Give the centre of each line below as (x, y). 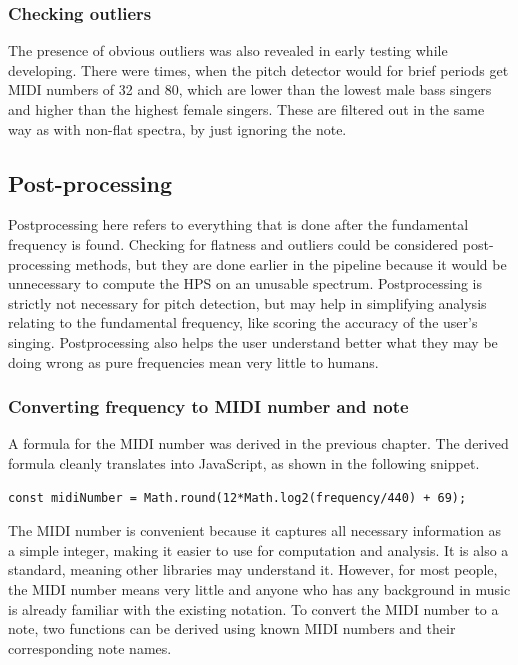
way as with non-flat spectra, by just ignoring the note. (177, 128)
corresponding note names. (90, 647)
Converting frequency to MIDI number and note (208, 406)
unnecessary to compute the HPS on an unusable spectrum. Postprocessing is (245, 283)
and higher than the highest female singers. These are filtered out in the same (246, 109)
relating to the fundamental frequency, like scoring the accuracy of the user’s (243, 322)
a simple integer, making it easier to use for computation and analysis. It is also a (258, 549)
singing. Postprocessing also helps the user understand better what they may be (253, 341)
